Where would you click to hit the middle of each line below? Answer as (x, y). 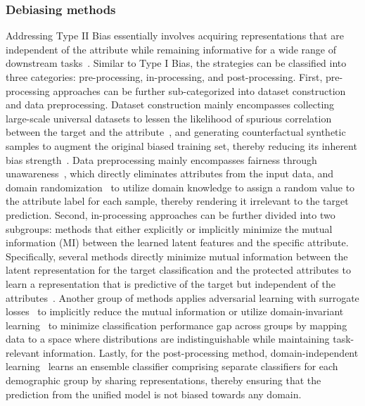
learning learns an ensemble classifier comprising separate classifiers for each (172, 366)
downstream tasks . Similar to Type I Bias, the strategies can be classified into (176, 63)
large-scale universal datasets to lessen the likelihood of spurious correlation (169, 118)
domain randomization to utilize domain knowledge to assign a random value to (180, 187)
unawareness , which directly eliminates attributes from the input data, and (170, 173)
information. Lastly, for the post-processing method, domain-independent (200, 352)
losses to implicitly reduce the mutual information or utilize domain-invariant (175, 311)
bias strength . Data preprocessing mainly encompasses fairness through (161, 159)
